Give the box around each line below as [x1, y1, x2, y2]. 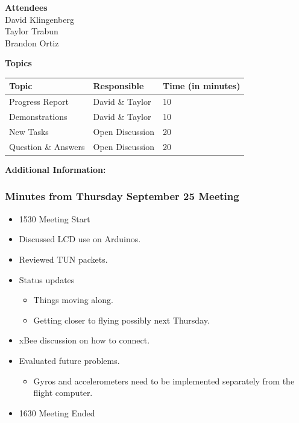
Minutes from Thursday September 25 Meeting [5, 189, 239, 204]
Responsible [93, 80, 144, 92]
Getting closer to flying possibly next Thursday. [33, 313, 210, 326]
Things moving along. [33, 293, 113, 306]
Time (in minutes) [163, 80, 241, 92]
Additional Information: [5, 163, 106, 175]
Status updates [19, 273, 75, 286]
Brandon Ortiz [5, 36, 59, 49]
